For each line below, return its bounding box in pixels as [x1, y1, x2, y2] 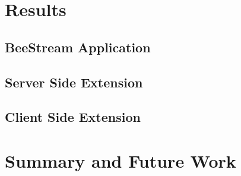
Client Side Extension [5, 108, 141, 126]
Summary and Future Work [5, 148, 236, 172]
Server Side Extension [5, 73, 143, 91]
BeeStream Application [5, 37, 151, 56]
